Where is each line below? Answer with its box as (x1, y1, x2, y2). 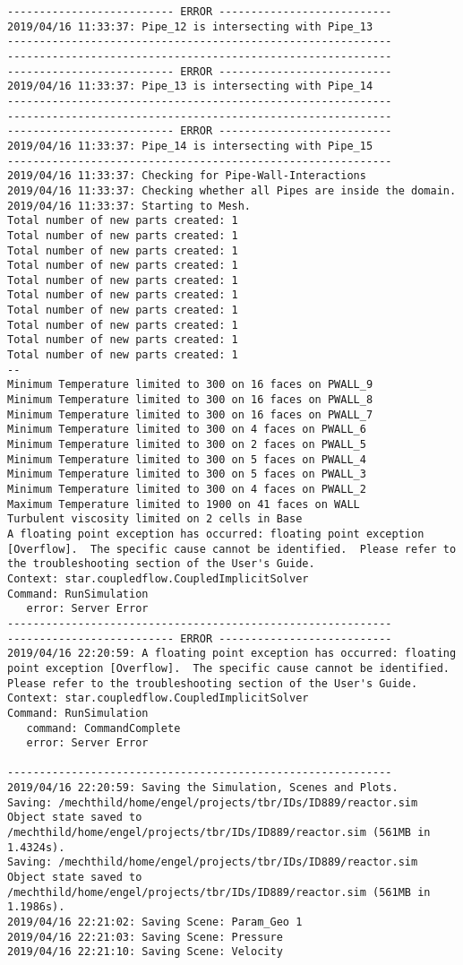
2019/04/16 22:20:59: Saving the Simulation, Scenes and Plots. (7, 781, 399, 795)
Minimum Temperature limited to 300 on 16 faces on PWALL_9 (7, 378, 373, 392)
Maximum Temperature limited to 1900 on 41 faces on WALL (7, 497, 360, 511)
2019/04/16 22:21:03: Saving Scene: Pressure (7, 930, 283, 943)
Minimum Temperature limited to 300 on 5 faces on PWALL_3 (7, 468, 366, 481)
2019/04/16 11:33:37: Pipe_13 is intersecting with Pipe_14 (7, 80, 373, 93)
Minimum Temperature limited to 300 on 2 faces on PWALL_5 (7, 438, 366, 452)
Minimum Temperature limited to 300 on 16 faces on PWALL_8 (7, 393, 373, 407)
